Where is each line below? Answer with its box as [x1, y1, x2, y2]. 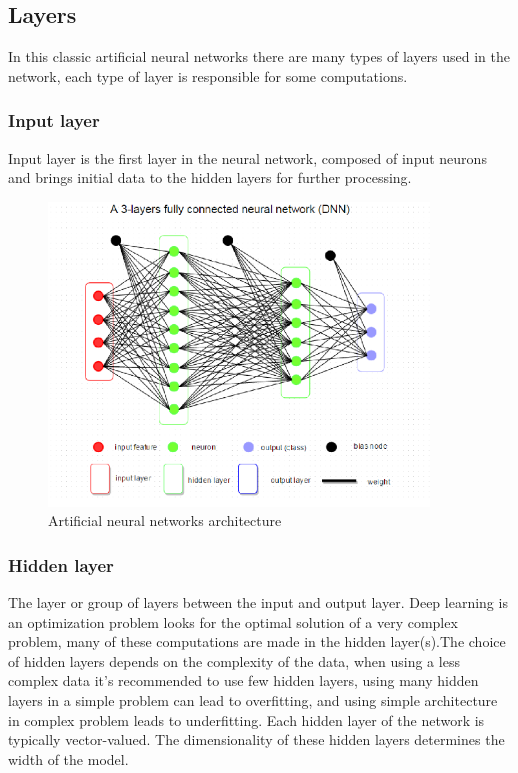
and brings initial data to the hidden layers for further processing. [8, 167, 412, 188]
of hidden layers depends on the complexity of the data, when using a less [8, 650, 460, 671]
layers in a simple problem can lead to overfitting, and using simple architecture [8, 689, 498, 710]
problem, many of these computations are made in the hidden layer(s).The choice [8, 631, 506, 652]
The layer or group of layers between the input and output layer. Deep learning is [8, 591, 508, 612]
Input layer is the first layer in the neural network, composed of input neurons [8, 147, 487, 168]
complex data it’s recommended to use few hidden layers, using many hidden [8, 670, 479, 691]
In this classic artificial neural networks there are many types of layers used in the [8, 46, 511, 67]
